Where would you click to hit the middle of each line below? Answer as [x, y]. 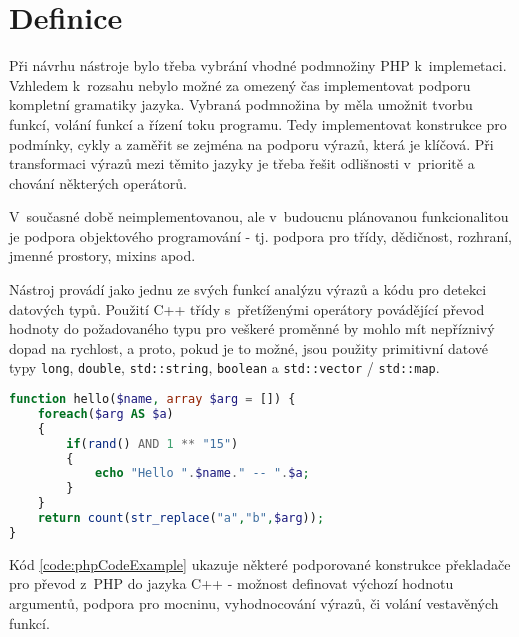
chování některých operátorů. [98, 182]
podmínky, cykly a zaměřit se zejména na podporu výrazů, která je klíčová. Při [251, 143]
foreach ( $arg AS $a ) [105, 413]
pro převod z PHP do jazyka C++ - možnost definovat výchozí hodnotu [231, 583]
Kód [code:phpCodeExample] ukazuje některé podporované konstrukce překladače [260, 563]
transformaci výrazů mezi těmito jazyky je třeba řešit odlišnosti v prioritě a [242, 163]
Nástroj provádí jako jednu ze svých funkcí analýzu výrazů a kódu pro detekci [248, 289]
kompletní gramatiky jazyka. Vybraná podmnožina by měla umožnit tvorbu [241, 104]
